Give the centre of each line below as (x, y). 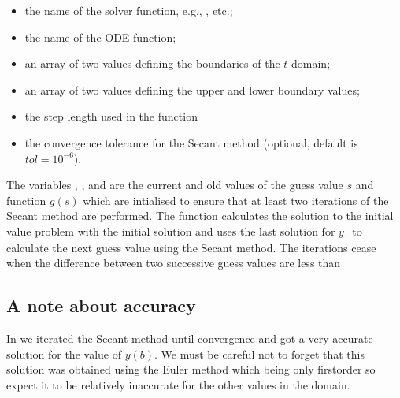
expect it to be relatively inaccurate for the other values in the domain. (178, 384)
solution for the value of (64, 353)
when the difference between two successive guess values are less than (174, 263)
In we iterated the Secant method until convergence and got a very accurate (190, 338)
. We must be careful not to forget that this (260, 353)
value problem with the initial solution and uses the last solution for (171, 231)
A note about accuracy (101, 305)
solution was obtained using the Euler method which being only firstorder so (191, 369)
